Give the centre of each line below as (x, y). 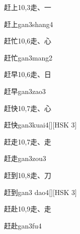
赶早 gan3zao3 (25, 91)
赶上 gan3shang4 (29, 24)
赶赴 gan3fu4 (23, 225)
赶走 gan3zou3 (25, 158)
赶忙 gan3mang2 (28, 57)
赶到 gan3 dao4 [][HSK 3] (40, 192)
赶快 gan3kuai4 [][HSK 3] (40, 125)
